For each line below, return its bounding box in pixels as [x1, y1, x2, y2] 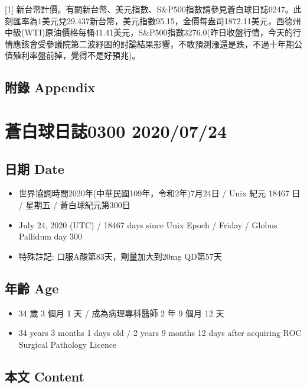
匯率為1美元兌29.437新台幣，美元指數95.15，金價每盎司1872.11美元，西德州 [12, 14, 301, 27]
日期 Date [5, 159, 64, 177]
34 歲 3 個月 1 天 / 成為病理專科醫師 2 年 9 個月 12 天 [18, 306, 224, 319]
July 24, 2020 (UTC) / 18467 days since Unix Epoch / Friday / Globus [18, 218, 277, 231]
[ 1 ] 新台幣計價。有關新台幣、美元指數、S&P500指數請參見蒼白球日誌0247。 [5, 3, 293, 15]
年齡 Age [5, 279, 59, 297]
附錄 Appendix [5, 78, 96, 96]
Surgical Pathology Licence [18, 338, 117, 350]
